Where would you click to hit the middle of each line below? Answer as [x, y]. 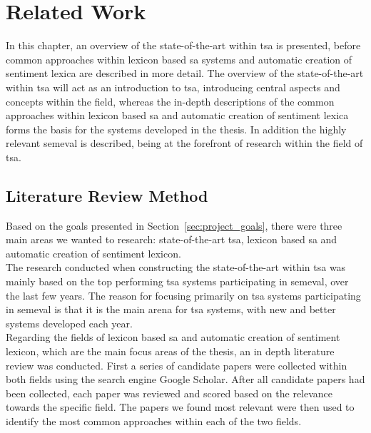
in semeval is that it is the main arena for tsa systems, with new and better [171, 309]
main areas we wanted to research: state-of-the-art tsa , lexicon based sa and [172, 239]
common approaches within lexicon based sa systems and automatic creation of [179, 59]
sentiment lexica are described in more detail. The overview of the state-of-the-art [185, 73]
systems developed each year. [69, 323]
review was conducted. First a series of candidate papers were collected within [177, 365]
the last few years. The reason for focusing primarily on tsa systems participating [183, 295]
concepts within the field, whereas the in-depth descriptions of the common [170, 101]
